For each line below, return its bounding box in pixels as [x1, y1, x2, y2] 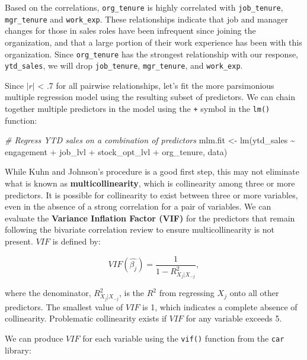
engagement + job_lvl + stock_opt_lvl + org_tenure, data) [5, 145, 228, 157]
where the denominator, [5, 287, 91, 299]
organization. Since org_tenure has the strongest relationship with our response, [5, 47, 299, 60]
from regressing [159, 287, 215, 299]
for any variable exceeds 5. [186, 312, 282, 324]
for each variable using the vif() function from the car [82, 332, 284, 344]
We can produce [5, 332, 63, 344]
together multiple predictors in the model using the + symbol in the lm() [5, 102, 270, 114]
